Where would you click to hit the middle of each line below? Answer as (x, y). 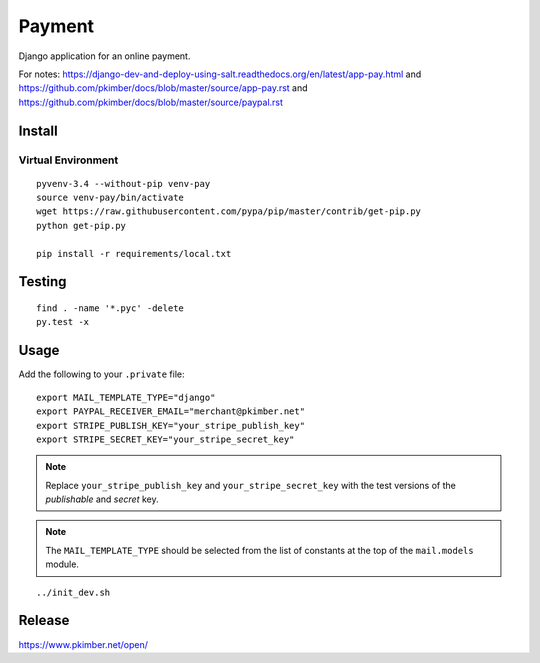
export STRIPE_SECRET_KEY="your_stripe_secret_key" (165, 439)
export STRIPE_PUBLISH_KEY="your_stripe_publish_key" (170, 425)
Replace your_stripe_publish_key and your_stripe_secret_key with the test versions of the (251, 485)
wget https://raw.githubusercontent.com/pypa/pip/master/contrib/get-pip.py (229, 211)
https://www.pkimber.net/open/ (83, 644)
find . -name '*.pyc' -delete (110, 308)
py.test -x (63, 322)
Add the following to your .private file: (101, 374)
